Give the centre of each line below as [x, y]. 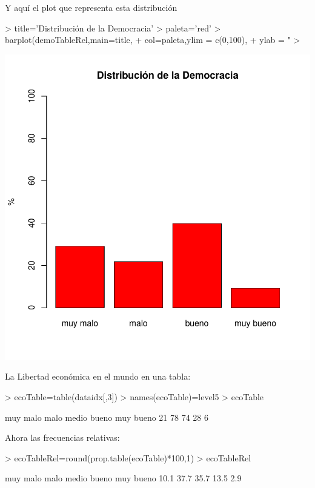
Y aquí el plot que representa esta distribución [91, 7]
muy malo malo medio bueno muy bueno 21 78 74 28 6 [107, 417]
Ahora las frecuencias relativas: [62, 437]
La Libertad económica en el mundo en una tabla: [98, 376]
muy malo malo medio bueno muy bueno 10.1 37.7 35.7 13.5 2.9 [123, 478]
